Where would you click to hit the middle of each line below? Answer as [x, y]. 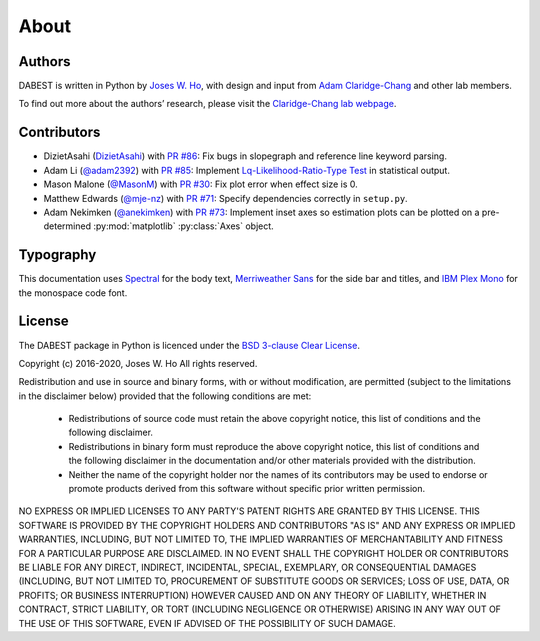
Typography [57, 255]
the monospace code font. [73, 292]
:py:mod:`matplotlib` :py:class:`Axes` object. [183, 226]
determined [67, 226]
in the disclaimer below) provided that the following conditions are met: [165, 396]
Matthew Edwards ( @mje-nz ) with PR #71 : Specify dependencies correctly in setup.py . [226, 198]
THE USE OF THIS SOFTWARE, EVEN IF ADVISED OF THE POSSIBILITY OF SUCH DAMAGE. [207, 623]
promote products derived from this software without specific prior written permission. [247, 489]
